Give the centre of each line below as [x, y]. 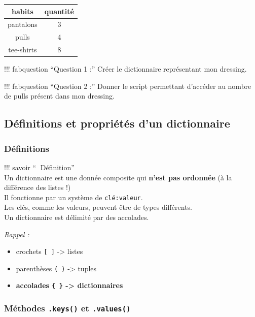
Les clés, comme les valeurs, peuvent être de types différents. [98, 207]
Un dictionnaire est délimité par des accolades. [77, 217]
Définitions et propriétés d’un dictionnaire [117, 123]
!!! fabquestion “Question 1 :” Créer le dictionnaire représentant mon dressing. [125, 69]
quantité [59, 11]
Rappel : [17, 234]
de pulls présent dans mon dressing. [59, 96]
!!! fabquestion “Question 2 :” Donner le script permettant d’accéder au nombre [128, 86]
